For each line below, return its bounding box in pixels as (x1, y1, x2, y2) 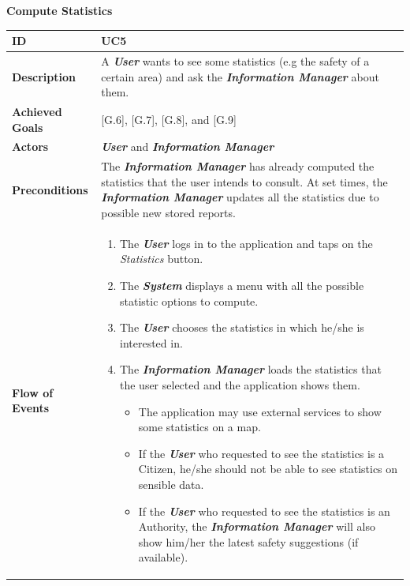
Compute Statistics (6, 2, 113, 18)
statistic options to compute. (120, 292, 259, 309)
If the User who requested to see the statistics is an (138, 502, 390, 519)
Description (12, 68, 76, 85)
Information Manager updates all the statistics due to (101, 189, 379, 205)
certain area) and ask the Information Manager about (101, 68, 379, 85)
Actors (12, 138, 49, 155)
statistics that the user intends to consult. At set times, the (101, 173, 388, 190)
